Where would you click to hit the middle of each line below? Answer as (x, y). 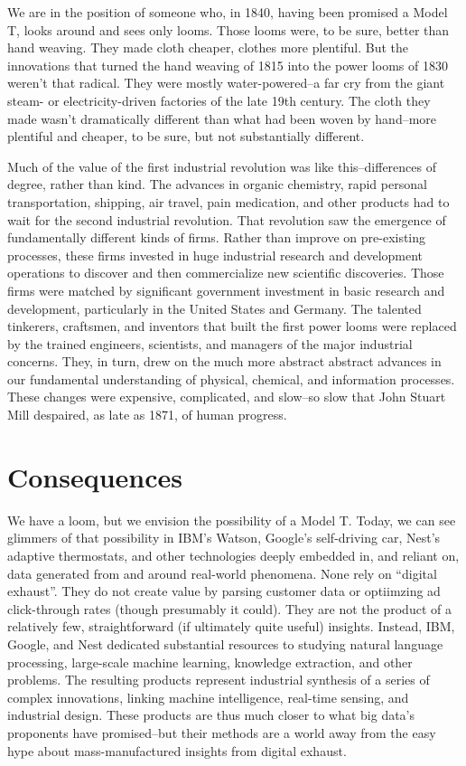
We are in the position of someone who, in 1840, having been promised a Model (228, 12)
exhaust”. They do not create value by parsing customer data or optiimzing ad (224, 591)
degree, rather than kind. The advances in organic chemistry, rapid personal (217, 184)
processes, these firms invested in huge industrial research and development (215, 255)
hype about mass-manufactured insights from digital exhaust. (177, 750)
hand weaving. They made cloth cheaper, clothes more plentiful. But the (208, 47)
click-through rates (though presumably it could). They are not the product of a (229, 608)
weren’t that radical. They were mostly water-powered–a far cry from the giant (226, 83)
